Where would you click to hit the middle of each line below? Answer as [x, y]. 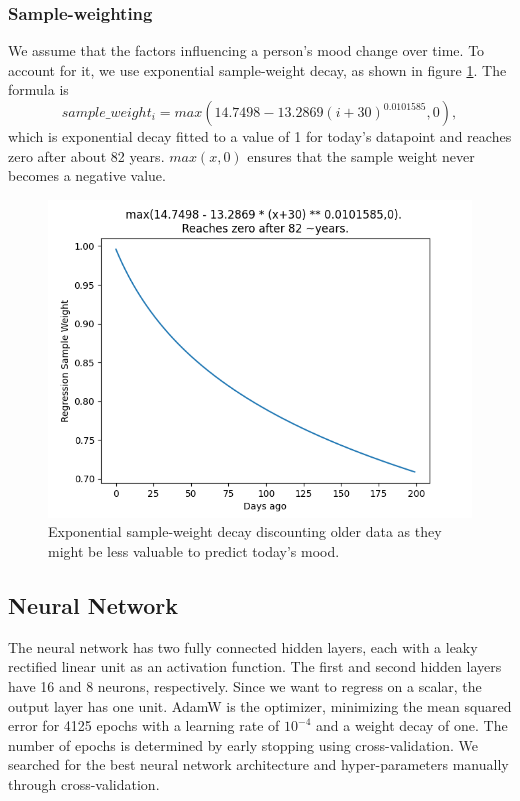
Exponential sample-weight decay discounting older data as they [245, 531]
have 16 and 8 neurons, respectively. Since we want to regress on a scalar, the [245, 685]
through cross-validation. [84, 783]
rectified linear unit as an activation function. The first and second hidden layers [255, 666]
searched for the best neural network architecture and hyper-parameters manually [258, 764]
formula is [38, 89]
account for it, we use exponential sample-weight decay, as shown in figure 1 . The [257, 69]
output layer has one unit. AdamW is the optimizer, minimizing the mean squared [260, 705]
